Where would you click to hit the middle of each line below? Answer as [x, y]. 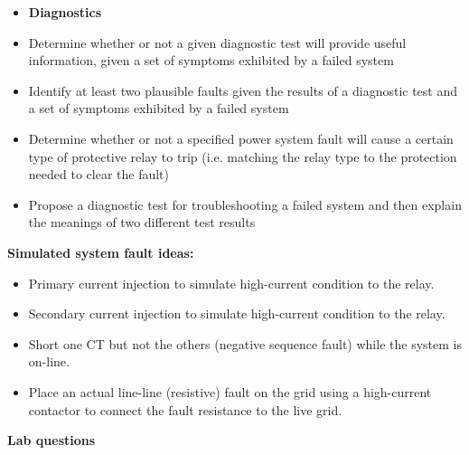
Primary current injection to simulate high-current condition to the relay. [231, 283]
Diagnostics [65, 12]
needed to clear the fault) [99, 174]
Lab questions [52, 440]
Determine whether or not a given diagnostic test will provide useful [217, 42]
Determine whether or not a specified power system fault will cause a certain [241, 138]
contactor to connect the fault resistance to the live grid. [185, 409]
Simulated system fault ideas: [101, 252]
